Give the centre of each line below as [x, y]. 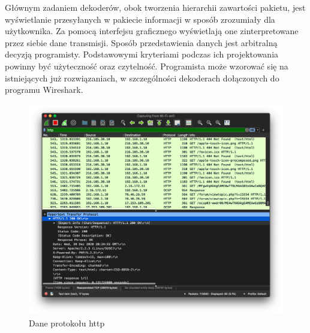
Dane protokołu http [67, 323]
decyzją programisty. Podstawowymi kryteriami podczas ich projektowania [142, 54]
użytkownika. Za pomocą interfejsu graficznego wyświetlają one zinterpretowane [152, 31]
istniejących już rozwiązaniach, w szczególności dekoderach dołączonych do [142, 78]
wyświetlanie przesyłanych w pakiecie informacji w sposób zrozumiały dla [140, 19]
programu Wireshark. [44, 90]
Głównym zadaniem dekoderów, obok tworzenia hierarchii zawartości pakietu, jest [155, 7]
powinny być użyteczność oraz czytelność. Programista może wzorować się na [147, 66]
